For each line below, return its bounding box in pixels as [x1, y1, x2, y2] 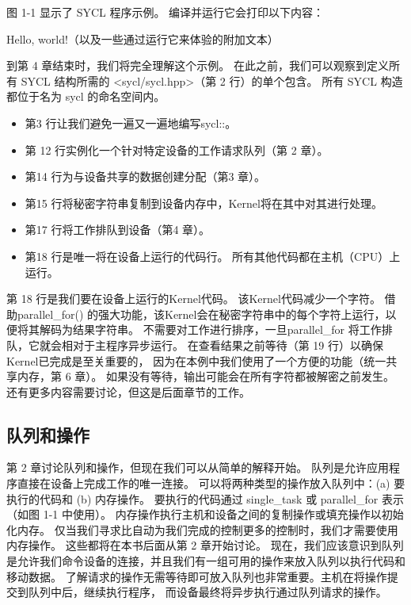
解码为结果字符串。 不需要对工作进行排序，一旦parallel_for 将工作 [39, 321, 382, 338]
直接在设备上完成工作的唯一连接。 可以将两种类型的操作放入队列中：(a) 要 [17, 475, 405, 492]
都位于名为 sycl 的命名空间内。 [6, 88, 166, 105]
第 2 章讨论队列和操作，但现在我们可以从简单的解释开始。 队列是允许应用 [6, 459, 389, 476]
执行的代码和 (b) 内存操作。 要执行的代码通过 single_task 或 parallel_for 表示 [6, 490, 404, 507]
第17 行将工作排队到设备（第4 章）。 [25, 221, 211, 238]
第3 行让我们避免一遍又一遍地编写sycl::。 [25, 114, 237, 131]
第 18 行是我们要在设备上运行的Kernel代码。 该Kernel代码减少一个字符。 [6, 290, 381, 307]
